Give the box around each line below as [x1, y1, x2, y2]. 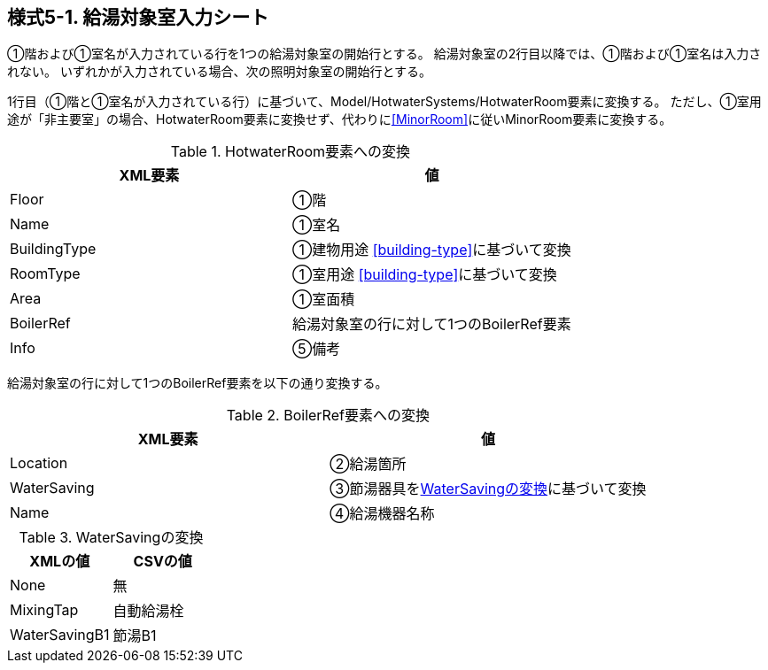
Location [10, 454, 68, 473]
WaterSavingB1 [10, 626, 110, 644]
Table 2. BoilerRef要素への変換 [226, 406, 430, 425]
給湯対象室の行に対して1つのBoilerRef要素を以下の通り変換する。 [7, 375, 388, 391]
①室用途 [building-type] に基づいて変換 [291, 266, 557, 284]
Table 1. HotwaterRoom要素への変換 [170, 142, 411, 161]
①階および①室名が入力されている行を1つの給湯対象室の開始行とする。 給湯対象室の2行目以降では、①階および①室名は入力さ [7, 46, 762, 62]
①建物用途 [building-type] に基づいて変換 [291, 241, 571, 259]
